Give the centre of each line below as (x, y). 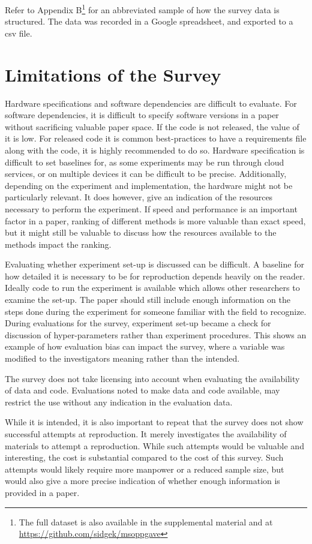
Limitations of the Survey (113, 74)
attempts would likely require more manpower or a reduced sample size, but (145, 469)
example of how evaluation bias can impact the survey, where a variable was (145, 346)
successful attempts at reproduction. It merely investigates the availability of (146, 434)
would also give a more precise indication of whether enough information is (142, 481)
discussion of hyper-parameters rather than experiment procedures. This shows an (156, 334)
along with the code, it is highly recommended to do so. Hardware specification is (155, 150)
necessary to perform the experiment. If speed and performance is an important (151, 208)
